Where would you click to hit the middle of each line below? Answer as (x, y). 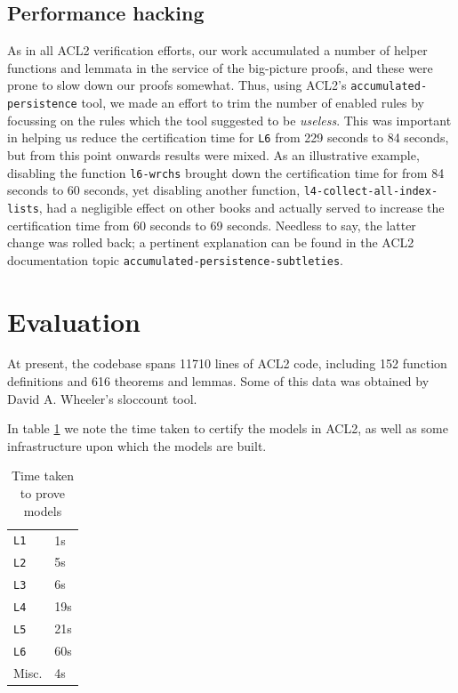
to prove (43, 493)
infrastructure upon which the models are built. (137, 445)
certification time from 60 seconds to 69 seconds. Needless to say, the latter (212, 225)
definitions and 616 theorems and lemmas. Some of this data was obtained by (218, 381)
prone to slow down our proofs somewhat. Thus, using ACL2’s (177, 85)
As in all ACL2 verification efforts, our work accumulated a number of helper (217, 50)
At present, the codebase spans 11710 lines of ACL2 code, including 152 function (227, 363)
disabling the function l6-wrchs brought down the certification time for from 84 (226, 172)
